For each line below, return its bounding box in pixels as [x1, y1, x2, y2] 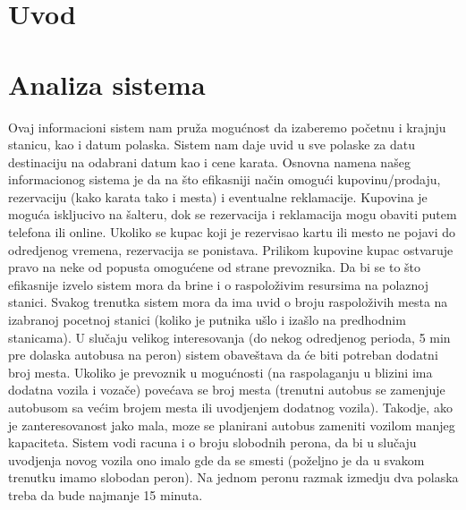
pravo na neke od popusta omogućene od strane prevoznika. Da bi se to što [8, 258, 421, 276]
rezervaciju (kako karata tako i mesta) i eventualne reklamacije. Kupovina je [8, 187, 428, 206]
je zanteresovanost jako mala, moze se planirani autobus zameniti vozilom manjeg [8, 415, 455, 434]
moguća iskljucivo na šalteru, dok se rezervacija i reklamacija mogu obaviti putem [8, 205, 457, 224]
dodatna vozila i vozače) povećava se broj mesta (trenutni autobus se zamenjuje [8, 380, 445, 399]
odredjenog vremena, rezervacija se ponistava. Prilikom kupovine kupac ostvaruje [8, 240, 453, 259]
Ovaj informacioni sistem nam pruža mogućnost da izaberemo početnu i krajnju [8, 117, 446, 136]
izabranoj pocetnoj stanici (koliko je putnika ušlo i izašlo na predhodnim [8, 310, 406, 329]
